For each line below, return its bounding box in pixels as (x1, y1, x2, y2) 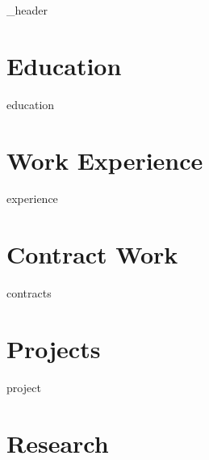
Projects (6, 331, 101, 365)
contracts (6, 285, 52, 302)
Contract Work (6, 238, 178, 271)
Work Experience (6, 143, 203, 176)
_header (6, 2, 48, 18)
